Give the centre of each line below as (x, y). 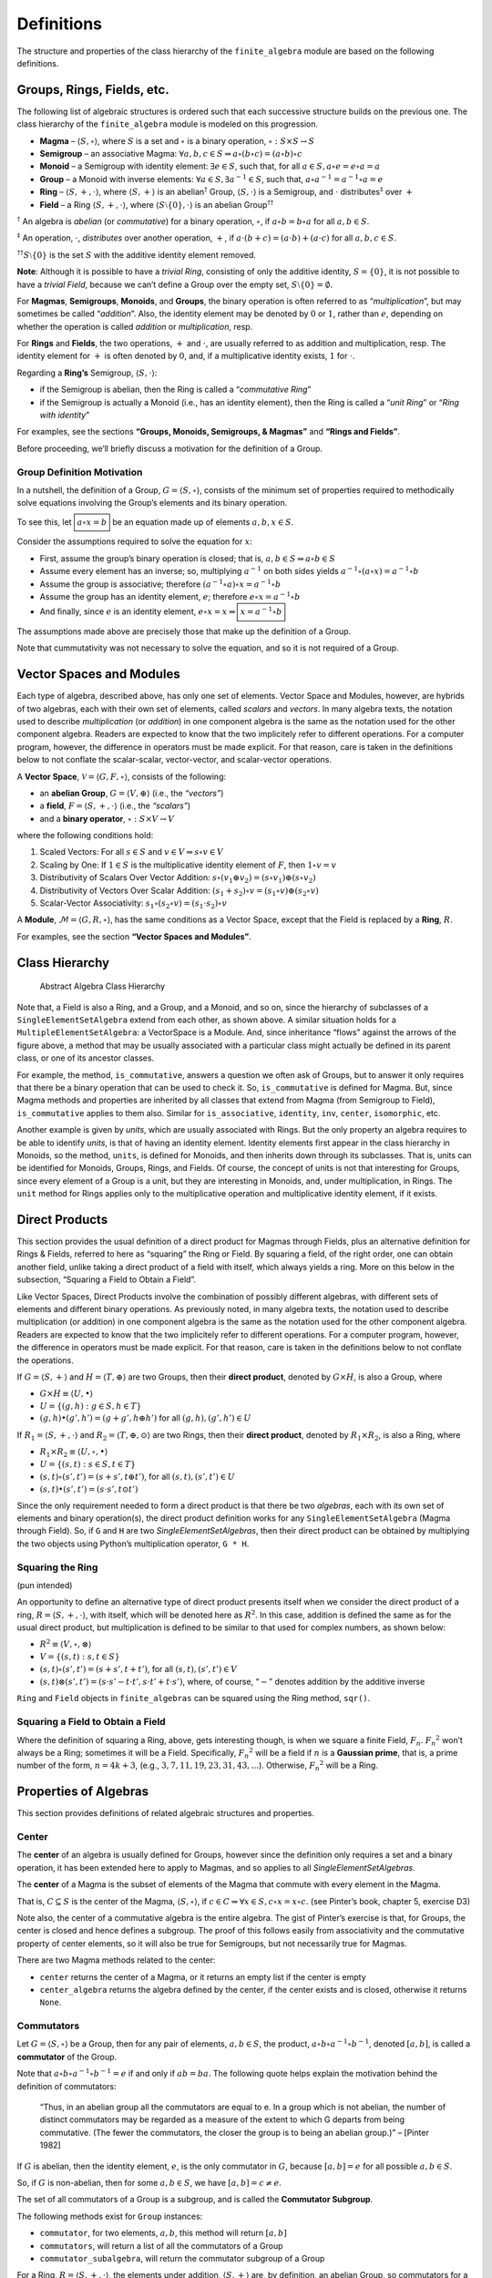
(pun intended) (45, 1585)
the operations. (46, 1360)
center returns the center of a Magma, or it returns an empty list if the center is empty (203, 1976)
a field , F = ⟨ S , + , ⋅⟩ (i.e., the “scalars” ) (115, 806)
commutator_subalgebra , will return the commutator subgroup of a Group (182, 2258)
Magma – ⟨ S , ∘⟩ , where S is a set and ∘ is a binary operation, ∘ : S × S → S (177, 140)
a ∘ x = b (92, 522)
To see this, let (44, 522)
